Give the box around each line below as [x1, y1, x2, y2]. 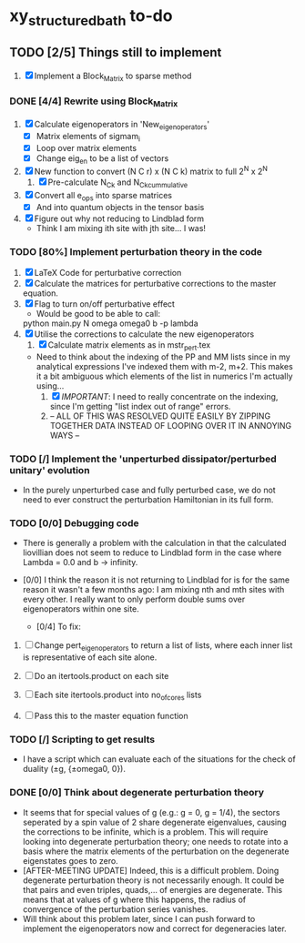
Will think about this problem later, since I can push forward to [22, 913, 256, 924]
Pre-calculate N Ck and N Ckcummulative [47, 177, 188, 189]
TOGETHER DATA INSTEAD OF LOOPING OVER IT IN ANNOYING [49, 420, 292, 431]
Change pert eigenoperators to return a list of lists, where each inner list [34, 640, 293, 654]
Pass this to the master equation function [34, 711, 188, 721]
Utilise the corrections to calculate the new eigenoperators [34, 329, 255, 340]
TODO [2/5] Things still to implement [9, 45, 222, 60]
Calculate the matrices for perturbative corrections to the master [34, 279, 277, 289]
